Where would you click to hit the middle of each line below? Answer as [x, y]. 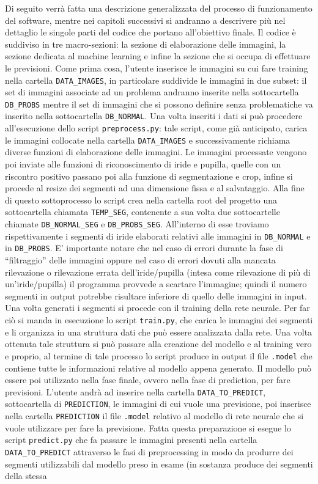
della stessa [26, 476]
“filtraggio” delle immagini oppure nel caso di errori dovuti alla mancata [140, 260]
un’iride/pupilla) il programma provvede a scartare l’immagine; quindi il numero [156, 284]
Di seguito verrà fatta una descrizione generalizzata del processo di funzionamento [159, 8]
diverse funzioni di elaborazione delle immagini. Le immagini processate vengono [156, 152]
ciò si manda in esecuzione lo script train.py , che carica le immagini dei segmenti [159, 320]
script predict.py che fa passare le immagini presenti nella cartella [131, 440]
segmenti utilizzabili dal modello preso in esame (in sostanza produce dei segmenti [159, 464]
